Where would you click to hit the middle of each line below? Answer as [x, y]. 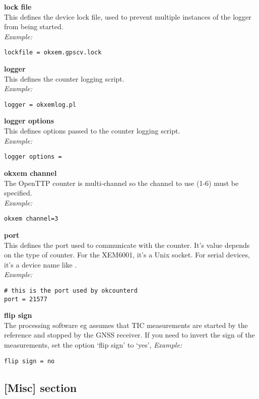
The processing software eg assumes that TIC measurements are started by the [126, 325]
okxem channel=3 [31, 219]
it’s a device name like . [41, 264]
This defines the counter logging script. [64, 78]
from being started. [34, 26]
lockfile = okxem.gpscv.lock [53, 53]
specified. [18, 193]
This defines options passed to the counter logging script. [92, 131]
